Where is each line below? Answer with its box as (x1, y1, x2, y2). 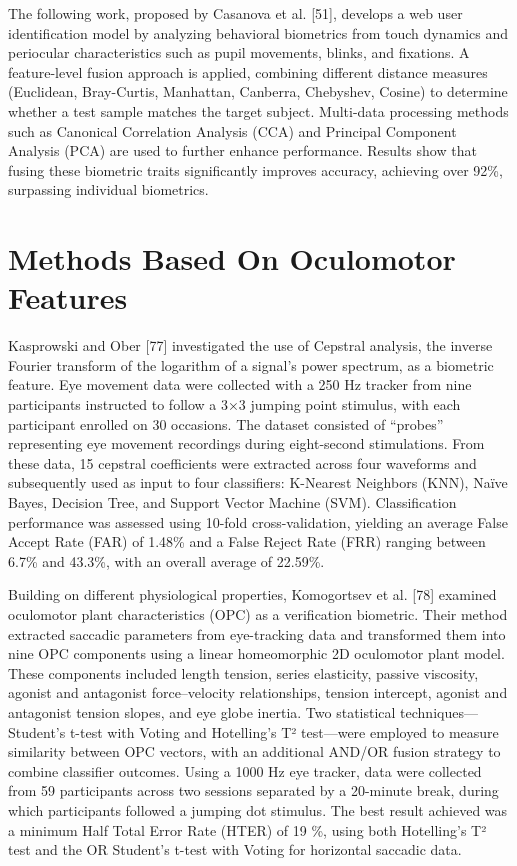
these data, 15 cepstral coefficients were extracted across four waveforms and (8, 452, 477, 473)
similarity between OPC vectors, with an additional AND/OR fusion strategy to (8, 741, 501, 762)
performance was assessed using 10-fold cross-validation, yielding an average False (8, 511, 508, 532)
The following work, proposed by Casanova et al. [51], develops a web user (8, 3, 463, 23)
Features (8, 277, 128, 318)
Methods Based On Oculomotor (8, 238, 456, 279)
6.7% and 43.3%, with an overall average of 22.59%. (8, 550, 325, 571)
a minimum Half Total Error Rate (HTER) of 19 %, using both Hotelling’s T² (8, 819, 487, 840)
